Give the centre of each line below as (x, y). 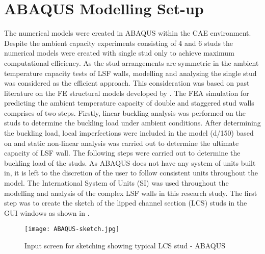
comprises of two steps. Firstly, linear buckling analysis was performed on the (125, 112)
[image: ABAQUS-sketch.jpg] (72, 229)
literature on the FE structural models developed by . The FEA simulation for (127, 93)
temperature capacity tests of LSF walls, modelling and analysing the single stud (130, 73)
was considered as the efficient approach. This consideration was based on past (127, 83)
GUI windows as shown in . (47, 212)
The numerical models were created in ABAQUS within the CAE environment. (128, 33)
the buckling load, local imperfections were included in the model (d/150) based (129, 133)
